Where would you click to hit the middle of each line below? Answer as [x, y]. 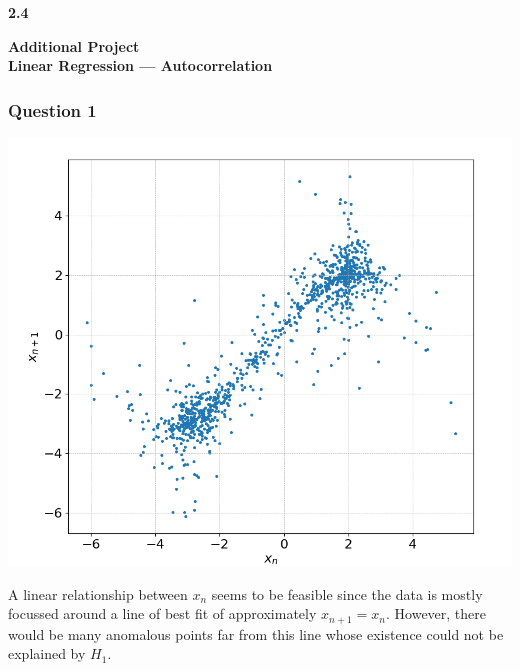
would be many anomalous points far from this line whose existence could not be [256, 633]
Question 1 [52, 109]
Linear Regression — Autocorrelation [140, 65]
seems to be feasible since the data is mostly [347, 593]
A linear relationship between [98, 593]
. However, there [436, 613]
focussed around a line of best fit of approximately [162, 613]
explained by [47, 653]
